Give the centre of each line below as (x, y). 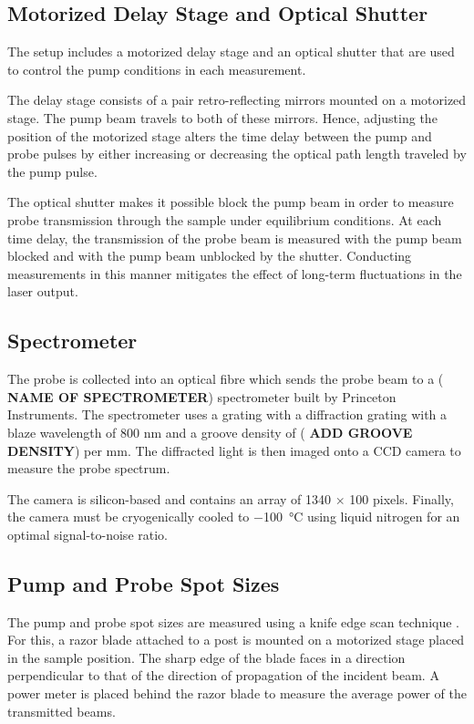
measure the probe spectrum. (89, 468)
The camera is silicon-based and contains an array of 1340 (170, 498)
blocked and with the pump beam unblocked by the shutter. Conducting (210, 256)
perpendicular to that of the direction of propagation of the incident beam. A (223, 675)
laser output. (43, 291)
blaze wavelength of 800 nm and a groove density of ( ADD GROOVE (210, 432)
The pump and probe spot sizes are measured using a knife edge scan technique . (234, 621)
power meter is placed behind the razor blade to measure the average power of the (237, 693)
